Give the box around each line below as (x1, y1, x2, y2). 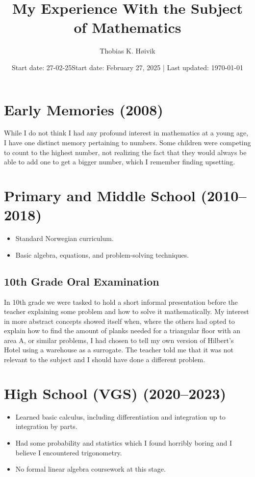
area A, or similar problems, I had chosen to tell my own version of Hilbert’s (4, 335, 234, 345)
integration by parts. (15, 421, 77, 431)
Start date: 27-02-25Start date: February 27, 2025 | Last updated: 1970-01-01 (12, 62, 243, 72)
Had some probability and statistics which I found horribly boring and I (15, 437, 232, 448)
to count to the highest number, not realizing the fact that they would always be (4, 147, 247, 157)
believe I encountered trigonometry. (15, 447, 122, 457)
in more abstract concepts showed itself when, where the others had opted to (4, 316, 235, 326)
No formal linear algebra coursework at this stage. (15, 464, 166, 474)
